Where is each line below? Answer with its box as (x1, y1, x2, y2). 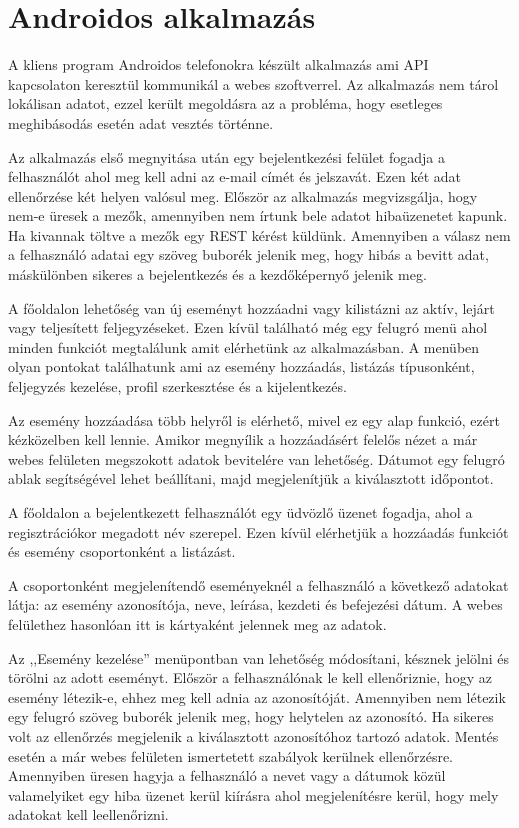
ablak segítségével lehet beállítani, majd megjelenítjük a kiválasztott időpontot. (8, 468, 494, 489)
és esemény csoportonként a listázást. (8, 541, 236, 562)
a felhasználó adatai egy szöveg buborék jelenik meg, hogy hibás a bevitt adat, (8, 244, 489, 265)
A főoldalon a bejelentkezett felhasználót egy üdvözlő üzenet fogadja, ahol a (8, 502, 473, 522)
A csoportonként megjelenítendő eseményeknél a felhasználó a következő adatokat (8, 574, 509, 595)
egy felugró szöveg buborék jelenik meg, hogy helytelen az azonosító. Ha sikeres (8, 706, 494, 727)
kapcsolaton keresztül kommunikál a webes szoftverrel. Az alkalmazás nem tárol (8, 73, 499, 94)
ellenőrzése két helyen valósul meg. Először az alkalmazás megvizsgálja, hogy (8, 185, 478, 206)
